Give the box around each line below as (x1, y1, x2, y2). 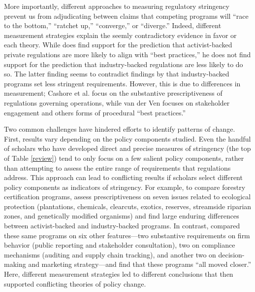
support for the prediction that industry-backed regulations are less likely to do (4, 59, 243, 69)
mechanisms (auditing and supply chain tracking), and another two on (4, 249, 216, 259)
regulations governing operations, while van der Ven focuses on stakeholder (4, 97, 230, 108)
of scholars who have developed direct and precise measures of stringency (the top (4, 143, 251, 153)
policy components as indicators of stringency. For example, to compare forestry (4, 182, 246, 192)
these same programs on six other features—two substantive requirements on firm (4, 230, 250, 240)
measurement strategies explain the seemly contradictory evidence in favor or (4, 30, 237, 40)
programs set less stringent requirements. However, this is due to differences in (4, 78, 241, 88)
